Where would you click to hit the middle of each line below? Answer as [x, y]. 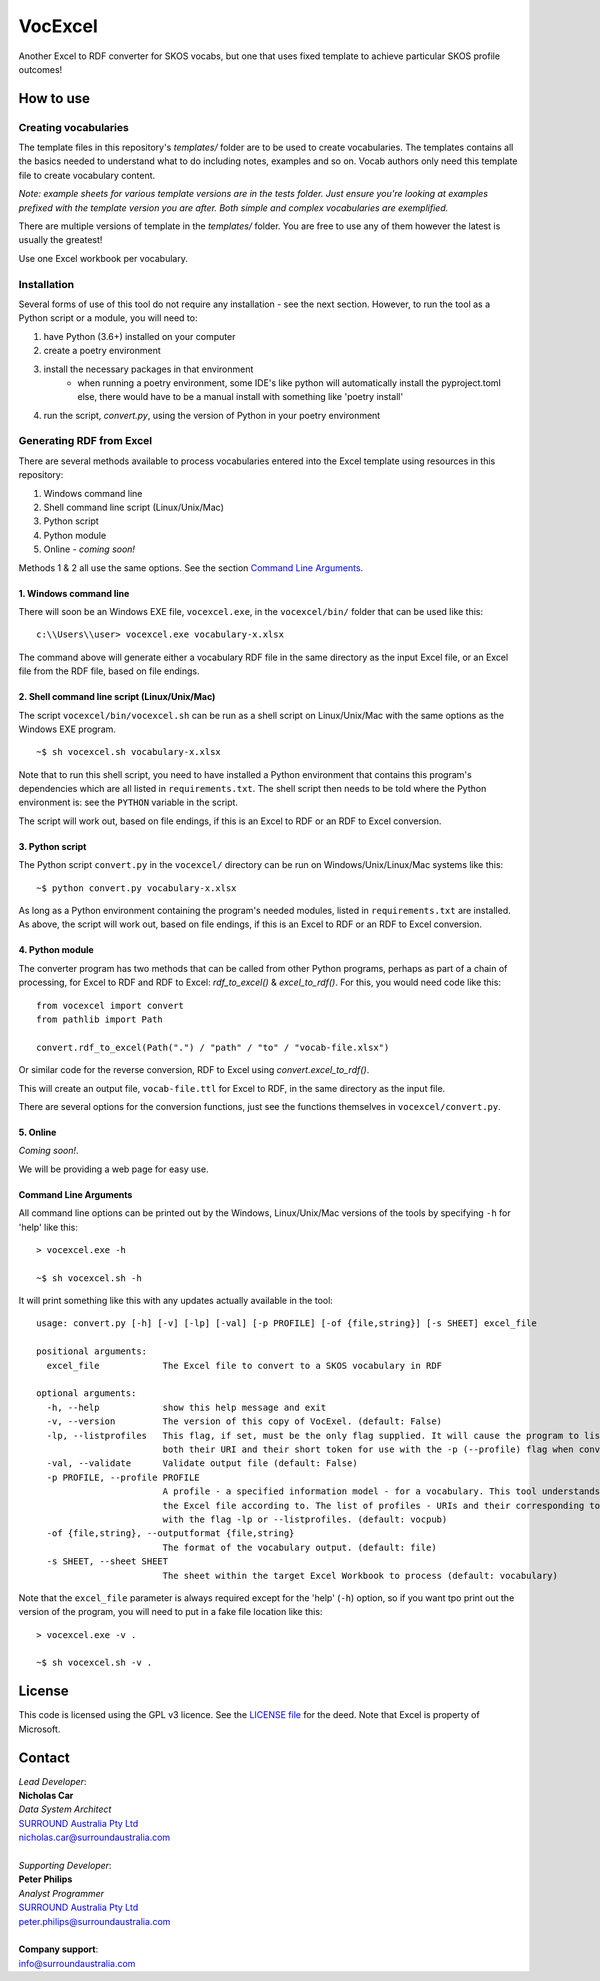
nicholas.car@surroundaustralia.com [94, 1837]
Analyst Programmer [61, 1893]
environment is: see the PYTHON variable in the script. [128, 802]
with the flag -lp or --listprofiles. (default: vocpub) [305, 1519]
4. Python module [56, 950]
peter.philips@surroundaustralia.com [94, 1921]
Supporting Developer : [65, 1865]
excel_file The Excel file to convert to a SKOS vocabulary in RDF [244, 1365]
